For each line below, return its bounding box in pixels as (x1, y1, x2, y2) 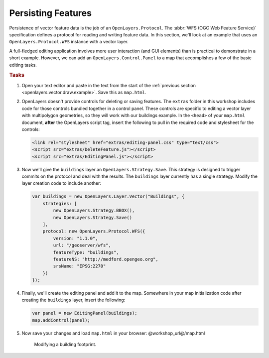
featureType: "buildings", (53, 249, 119, 255)
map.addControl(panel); (32, 317, 91, 323)
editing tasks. (9, 62, 37, 68)
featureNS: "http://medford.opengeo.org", (53, 256, 159, 262)
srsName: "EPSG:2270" (53, 263, 106, 269)
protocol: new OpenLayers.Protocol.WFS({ (42, 229, 145, 234)
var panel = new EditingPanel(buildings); (32, 310, 137, 316)
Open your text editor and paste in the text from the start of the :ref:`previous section (21, 82, 196, 88)
